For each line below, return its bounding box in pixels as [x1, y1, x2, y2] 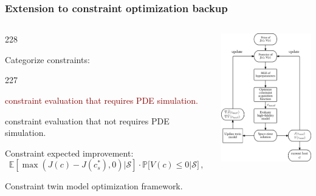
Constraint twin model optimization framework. [5, 180, 183, 192]
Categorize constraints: [5, 53, 90, 66]
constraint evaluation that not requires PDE [5, 114, 170, 127]
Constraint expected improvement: [5, 146, 134, 159]
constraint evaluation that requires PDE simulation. [5, 94, 198, 106]
